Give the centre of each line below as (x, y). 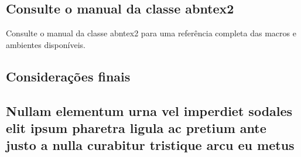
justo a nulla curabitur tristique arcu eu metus (150, 145)
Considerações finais (68, 76)
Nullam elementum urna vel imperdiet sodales (149, 110)
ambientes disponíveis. (46, 44)
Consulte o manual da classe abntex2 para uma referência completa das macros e (151, 33)
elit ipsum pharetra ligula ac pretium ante (136, 127)
